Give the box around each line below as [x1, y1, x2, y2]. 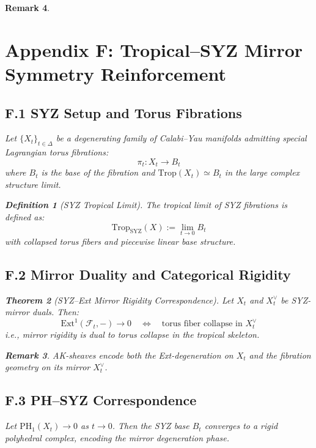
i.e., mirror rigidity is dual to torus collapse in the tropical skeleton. [5, 328, 260, 341]
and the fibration [249, 348, 311, 361]
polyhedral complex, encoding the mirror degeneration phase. [5, 431, 230, 444]
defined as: [5, 210, 45, 223]
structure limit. [5, 177, 61, 190]
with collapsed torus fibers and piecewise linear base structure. [5, 234, 236, 247]
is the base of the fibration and [41, 166, 155, 179]
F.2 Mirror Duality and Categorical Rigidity [5, 264, 291, 283]
